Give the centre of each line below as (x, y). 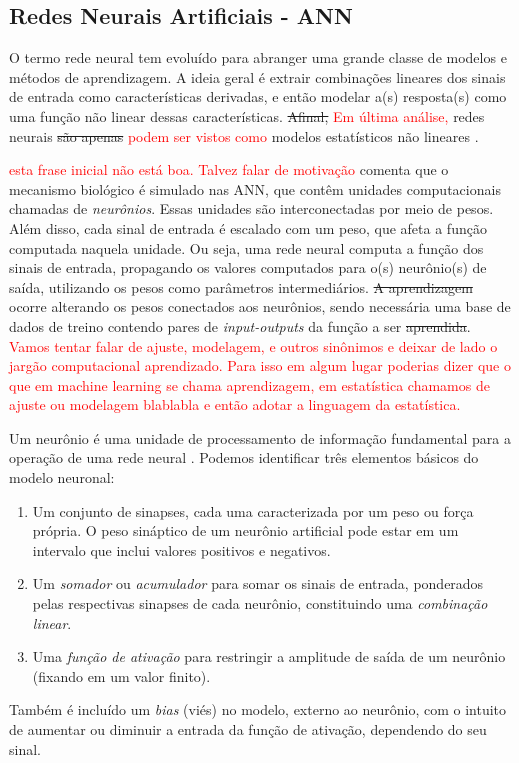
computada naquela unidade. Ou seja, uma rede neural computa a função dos (246, 247)
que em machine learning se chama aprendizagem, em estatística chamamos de (249, 384)
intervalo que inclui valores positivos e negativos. (181, 549)
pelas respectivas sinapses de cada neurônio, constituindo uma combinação (260, 603)
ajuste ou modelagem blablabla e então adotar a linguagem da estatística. (235, 404)
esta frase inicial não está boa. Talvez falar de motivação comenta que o (229, 169)
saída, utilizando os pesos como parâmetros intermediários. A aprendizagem (241, 286)
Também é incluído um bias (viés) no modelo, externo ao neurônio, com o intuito (258, 709)
